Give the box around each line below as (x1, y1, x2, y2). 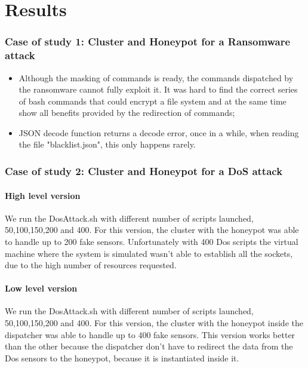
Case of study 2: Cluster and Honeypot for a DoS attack (5, 164, 283, 178)
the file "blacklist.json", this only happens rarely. (19, 138, 196, 151)
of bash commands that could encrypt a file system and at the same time (19, 94, 287, 107)
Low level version (5, 282, 78, 295)
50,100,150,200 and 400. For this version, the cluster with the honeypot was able (5, 223, 299, 236)
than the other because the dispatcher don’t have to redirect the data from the (5, 340, 293, 352)
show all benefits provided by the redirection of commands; (19, 106, 235, 119)
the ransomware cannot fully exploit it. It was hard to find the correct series (19, 83, 298, 96)
